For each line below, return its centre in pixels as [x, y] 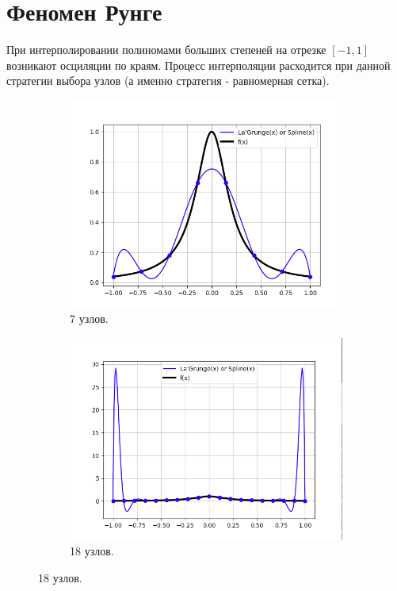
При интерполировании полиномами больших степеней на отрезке [166, 50]
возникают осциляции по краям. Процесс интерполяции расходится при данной [198, 65]
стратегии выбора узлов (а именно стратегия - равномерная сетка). [168, 81]
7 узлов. [89, 319]
